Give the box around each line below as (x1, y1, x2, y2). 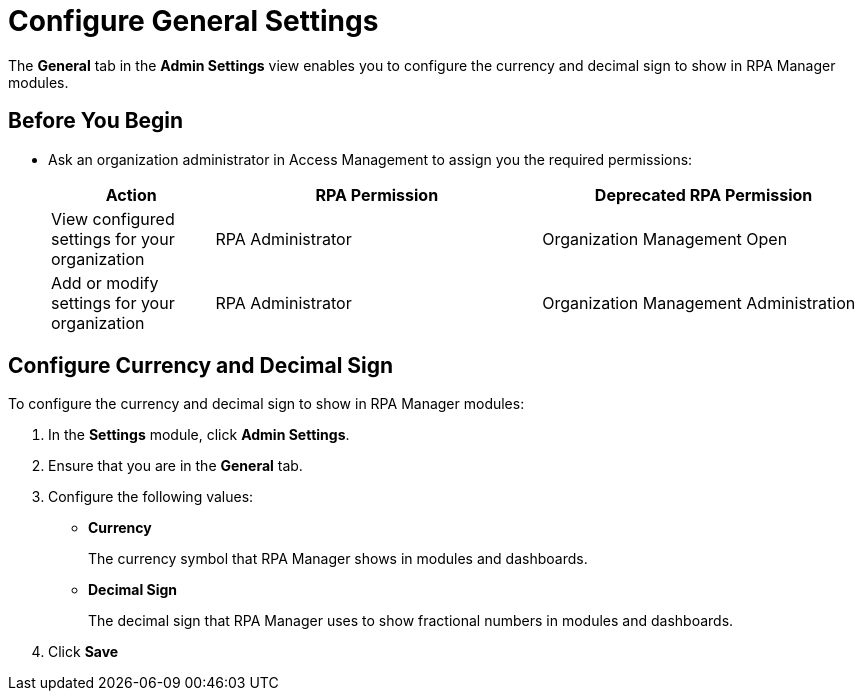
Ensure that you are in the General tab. (48, 457, 303, 475)
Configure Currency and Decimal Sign (8, 353, 394, 379)
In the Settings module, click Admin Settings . (48, 426, 350, 444)
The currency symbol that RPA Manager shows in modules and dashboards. (88, 550, 588, 568)
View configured (51, 208, 175, 229)
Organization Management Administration (542, 292, 856, 313)
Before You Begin (8, 108, 184, 134)
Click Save (48, 643, 119, 661)
